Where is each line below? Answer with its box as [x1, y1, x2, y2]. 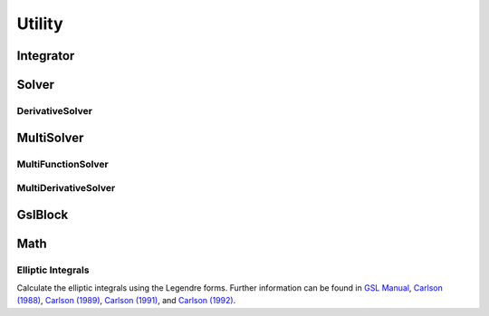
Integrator [16, 48, 75, 63]
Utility [16, 14, 63, 34]
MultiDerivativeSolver [16, 182, 116, 195]
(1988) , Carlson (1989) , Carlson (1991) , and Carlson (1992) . [16, 295, 236, 306]
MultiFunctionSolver [16, 158, 109, 170]
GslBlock [16, 206, 69, 222]
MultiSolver [16, 129, 84, 145]
